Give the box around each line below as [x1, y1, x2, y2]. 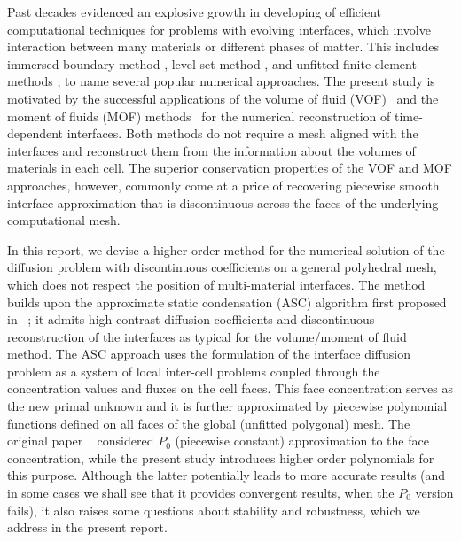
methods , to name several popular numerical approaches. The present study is [7, 72, 435, 90]
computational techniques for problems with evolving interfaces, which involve [7, 19, 431, 38]
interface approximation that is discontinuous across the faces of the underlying [7, 193, 439, 212]
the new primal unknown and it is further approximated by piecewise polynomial [7, 397, 448, 415]
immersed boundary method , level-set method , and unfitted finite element [7, 54, 417, 73]
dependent [7, 124, 64, 143]
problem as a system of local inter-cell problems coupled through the [7, 361, 380, 380]
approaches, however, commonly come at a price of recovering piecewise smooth [7, 175, 440, 194]
